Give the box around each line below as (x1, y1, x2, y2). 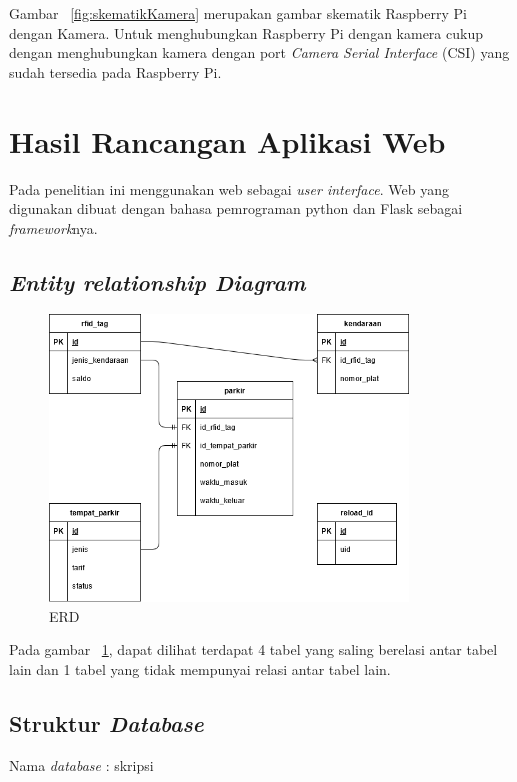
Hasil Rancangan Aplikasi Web (9, 120, 446, 161)
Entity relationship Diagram (9, 266, 306, 297)
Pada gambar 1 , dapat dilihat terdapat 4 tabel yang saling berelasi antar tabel (9, 639, 498, 660)
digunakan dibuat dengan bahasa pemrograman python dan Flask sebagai (9, 198, 463, 219)
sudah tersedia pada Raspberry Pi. (9, 61, 222, 82)
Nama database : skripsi (9, 754, 154, 775)
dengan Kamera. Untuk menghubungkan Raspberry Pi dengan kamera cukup (9, 22, 483, 43)
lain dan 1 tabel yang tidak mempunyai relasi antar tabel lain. (9, 659, 391, 680)
